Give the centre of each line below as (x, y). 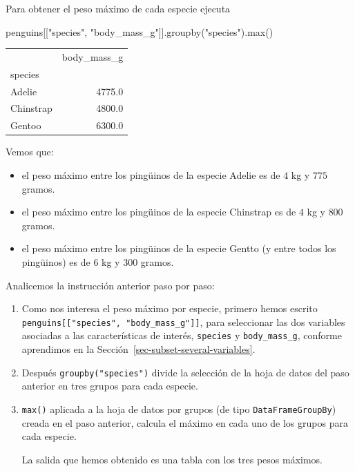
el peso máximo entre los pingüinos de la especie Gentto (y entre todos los (179, 248)
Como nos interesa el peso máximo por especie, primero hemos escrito (170, 308)
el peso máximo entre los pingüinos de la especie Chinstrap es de (159, 212)
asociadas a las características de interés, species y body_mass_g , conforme (182, 335)
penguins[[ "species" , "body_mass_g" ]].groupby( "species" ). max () (140, 31)
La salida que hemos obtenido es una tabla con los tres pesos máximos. (172, 459)
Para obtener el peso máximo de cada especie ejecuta (118, 8)
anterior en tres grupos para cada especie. (110, 386)
